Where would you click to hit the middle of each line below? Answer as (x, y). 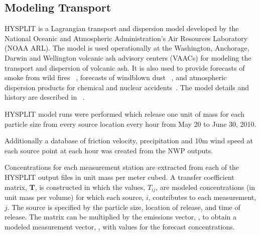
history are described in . (45, 97)
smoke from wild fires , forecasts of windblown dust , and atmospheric (116, 77)
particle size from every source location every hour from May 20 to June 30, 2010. (131, 124)
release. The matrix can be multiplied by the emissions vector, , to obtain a (120, 217)
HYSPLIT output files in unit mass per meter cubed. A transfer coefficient (119, 177)
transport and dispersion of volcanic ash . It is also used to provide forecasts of (125, 67)
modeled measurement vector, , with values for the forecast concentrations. (120, 226)
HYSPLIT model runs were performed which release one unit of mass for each (125, 113)
